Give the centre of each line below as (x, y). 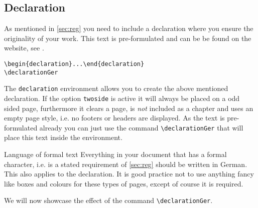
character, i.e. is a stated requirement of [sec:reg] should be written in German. (126, 164)
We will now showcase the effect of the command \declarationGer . (108, 200)
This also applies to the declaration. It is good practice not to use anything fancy (129, 174)
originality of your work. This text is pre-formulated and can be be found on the (128, 38)
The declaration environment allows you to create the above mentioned (116, 88)
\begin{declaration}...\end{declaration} (74, 64)
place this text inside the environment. (63, 137)
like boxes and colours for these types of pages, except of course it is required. (124, 183)
